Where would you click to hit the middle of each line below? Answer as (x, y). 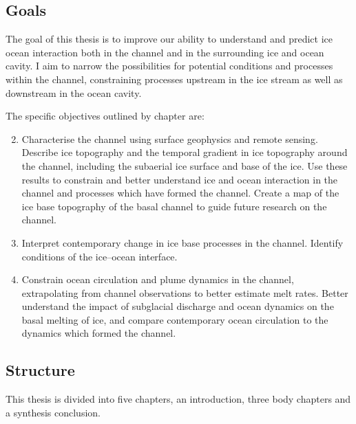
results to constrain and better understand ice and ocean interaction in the (180, 179)
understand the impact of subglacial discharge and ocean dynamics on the (178, 306)
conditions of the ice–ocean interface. (100, 256)
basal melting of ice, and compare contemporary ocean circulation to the (175, 319)
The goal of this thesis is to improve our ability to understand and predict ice (169, 39)
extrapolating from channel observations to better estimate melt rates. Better (185, 292)
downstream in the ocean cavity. (74, 92)
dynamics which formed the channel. (99, 333)
